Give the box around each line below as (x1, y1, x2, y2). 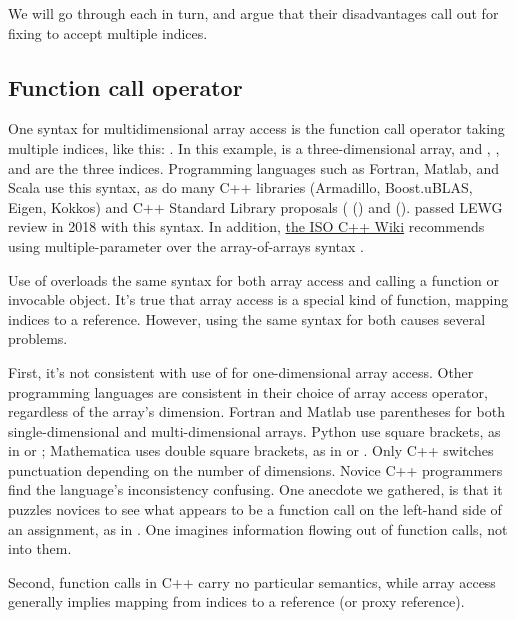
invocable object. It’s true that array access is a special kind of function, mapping (8, 289, 509, 310)
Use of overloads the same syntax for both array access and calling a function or (8, 269, 500, 290)
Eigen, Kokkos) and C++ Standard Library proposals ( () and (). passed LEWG (8, 196, 503, 217)
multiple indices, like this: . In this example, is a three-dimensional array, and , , (8, 137, 500, 158)
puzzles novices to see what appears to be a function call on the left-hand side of (8, 499, 502, 520)
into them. (8, 538, 72, 559)
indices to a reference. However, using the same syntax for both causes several (8, 308, 486, 329)
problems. (8, 328, 68, 349)
